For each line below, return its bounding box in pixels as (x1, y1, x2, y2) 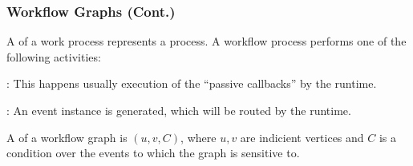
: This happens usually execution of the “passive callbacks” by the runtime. (6, 75, 377, 92)
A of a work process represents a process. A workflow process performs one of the (6, 33, 407, 49)
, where (180, 128, 217, 145)
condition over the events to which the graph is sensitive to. (6, 144, 300, 161)
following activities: (6, 48, 101, 65)
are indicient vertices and (240, 128, 364, 145)
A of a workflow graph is (6, 128, 128, 145)
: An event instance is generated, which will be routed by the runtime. (6, 102, 351, 118)
